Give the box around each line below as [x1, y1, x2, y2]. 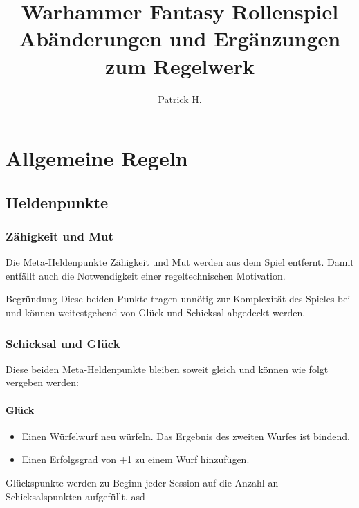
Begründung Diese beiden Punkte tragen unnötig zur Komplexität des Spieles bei [6, 291, 351, 306]
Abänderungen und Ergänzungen [19, 24, 341, 53]
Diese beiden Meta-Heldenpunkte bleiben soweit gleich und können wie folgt [6, 361, 329, 376]
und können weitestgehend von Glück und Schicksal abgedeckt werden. [6, 305, 306, 320]
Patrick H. [158, 91, 202, 106]
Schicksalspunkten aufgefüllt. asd [6, 489, 145, 503]
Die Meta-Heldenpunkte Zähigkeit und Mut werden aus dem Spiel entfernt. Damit [6, 255, 354, 269]
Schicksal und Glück [6, 334, 120, 352]
